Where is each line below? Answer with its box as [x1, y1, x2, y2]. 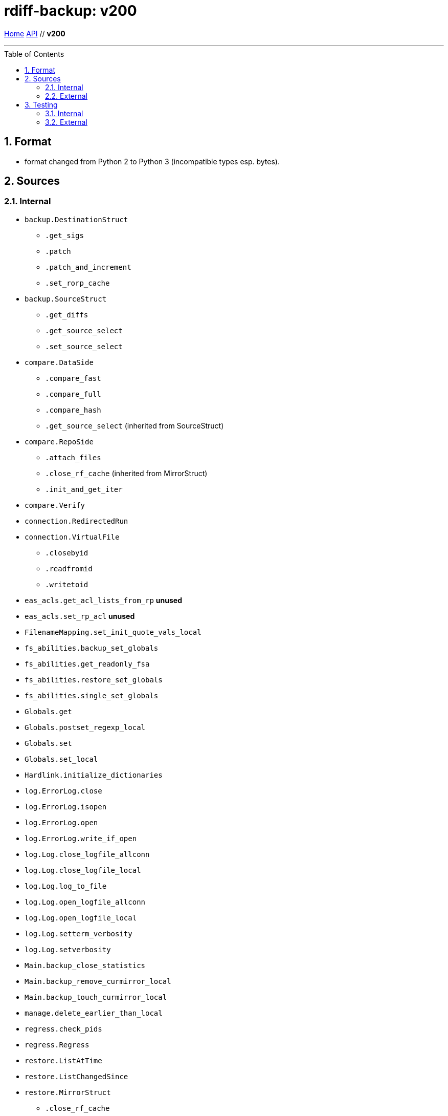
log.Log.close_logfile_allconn [25, 850, 150, 859]
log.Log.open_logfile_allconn [25, 897, 146, 906]
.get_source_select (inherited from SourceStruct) [45, 421, 224, 430]
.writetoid [45, 580, 88, 589]
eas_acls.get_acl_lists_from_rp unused [25, 595, 182, 605]
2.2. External [45, 91, 88, 100]
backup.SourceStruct [25, 294, 107, 303]
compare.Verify [25, 501, 85, 509]
